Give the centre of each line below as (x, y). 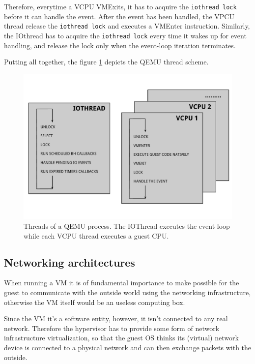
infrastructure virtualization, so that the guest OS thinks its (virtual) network (121, 338)
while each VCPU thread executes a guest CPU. (96, 235)
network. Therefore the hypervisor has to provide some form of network (112, 328)
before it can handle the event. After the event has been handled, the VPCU (119, 16)
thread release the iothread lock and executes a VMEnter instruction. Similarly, (127, 26)
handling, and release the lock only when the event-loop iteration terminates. (120, 45)
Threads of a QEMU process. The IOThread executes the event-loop (127, 226)
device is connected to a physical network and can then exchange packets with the (128, 347)
